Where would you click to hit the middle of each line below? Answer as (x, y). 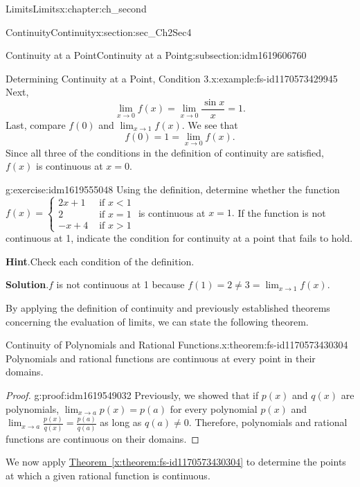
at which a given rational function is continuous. (108, 475)
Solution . (27, 284)
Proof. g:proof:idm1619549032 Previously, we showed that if (132, 395)
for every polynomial (214, 408)
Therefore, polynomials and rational (271, 422)
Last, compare (36, 125)
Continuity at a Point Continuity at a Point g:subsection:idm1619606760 (156, 55)
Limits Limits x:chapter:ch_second (76, 8)
